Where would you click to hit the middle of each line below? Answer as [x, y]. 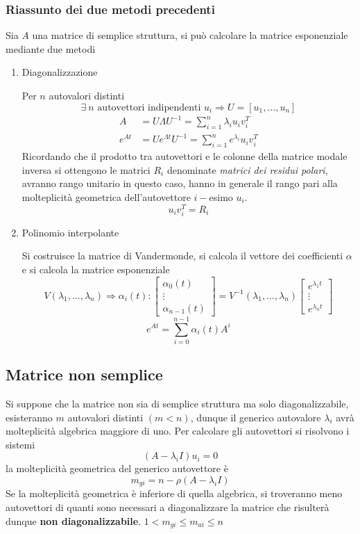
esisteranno [29, 417]
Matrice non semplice [84, 374]
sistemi [20, 444]
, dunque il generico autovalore [256, 417]
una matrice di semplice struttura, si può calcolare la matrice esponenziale [190, 35]
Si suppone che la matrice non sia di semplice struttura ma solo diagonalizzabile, [177, 404]
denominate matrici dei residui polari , [247, 169]
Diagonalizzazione [60, 72]
